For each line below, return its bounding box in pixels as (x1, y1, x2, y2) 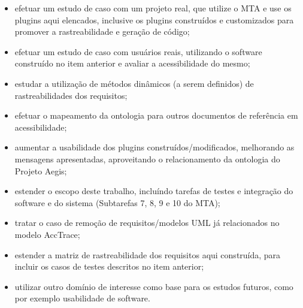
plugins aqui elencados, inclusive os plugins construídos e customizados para (14, 13, 294, 26)
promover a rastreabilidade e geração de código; (14, 25, 190, 38)
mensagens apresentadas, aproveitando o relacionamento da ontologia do (14, 152, 280, 165)
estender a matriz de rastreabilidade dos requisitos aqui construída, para (14, 248, 281, 261)
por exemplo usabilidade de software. (14, 292, 150, 304)
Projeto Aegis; (14, 164, 67, 177)
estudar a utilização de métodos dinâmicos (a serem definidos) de (14, 77, 254, 89)
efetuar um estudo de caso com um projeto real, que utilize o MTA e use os (14, 2, 292, 14)
